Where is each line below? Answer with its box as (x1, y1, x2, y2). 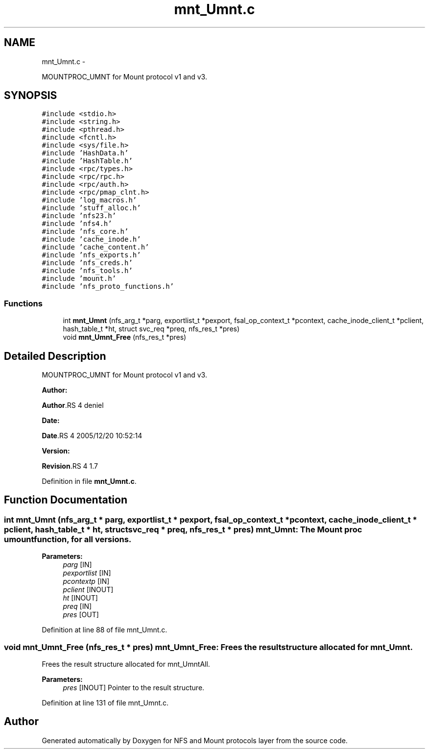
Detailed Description (4, 350, 106, 362)
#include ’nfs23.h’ (42, 212, 117, 220)
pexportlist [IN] (63, 569, 111, 577)
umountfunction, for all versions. (4, 534, 132, 544)
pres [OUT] (63, 610, 99, 619)
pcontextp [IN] (63, 577, 110, 586)
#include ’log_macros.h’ (42, 196, 137, 204)
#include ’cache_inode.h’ (42, 235, 141, 244)
